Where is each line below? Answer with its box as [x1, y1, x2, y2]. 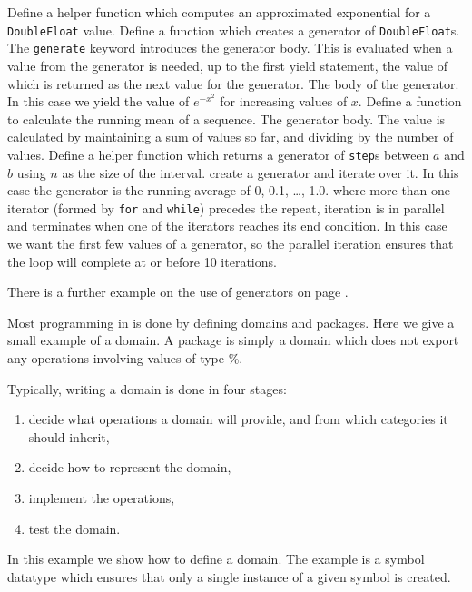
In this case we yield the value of [7, 92, 190, 111]
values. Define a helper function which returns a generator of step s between [7, 144, 429, 163]
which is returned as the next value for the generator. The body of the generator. [7, 74, 459, 93]
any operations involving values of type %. [7, 348, 243, 367]
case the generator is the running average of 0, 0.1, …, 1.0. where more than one [7, 181, 451, 200]
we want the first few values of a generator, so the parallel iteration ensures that [7, 233, 454, 252]
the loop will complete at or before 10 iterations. [7, 252, 277, 271]
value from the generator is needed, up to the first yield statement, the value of [7, 55, 447, 74]
